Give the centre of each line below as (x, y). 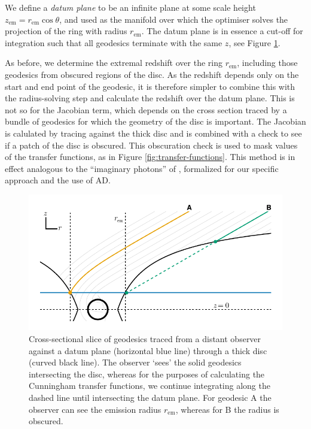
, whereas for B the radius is (227, 409)
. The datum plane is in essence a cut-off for (222, 31)
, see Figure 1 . (254, 42)
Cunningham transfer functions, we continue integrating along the (150, 386)
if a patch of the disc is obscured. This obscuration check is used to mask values (151, 145)
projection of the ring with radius (66, 31)
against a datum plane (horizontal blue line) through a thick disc (148, 350)
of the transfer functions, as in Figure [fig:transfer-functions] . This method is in (150, 157)
